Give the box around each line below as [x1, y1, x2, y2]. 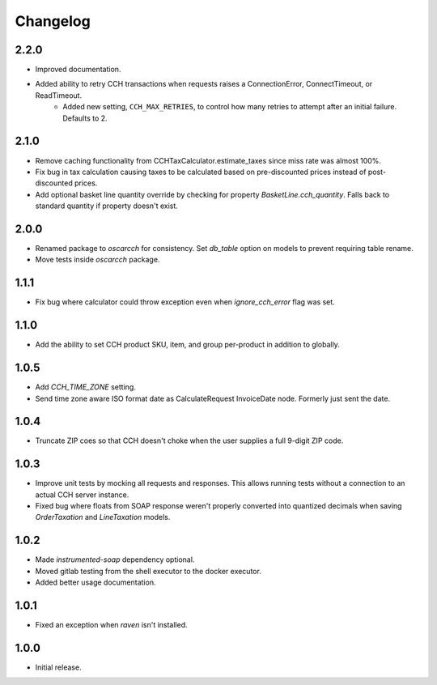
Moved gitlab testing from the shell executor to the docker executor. [35, 566, 262, 576]
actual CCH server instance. [35, 490, 129, 500]
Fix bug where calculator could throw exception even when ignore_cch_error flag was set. [35, 297, 335, 307]
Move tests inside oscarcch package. [35, 255, 160, 265]
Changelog [15, 12, 91, 30]
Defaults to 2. [62, 113, 108, 123]
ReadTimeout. [35, 90, 83, 100]
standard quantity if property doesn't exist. [35, 201, 178, 211]
